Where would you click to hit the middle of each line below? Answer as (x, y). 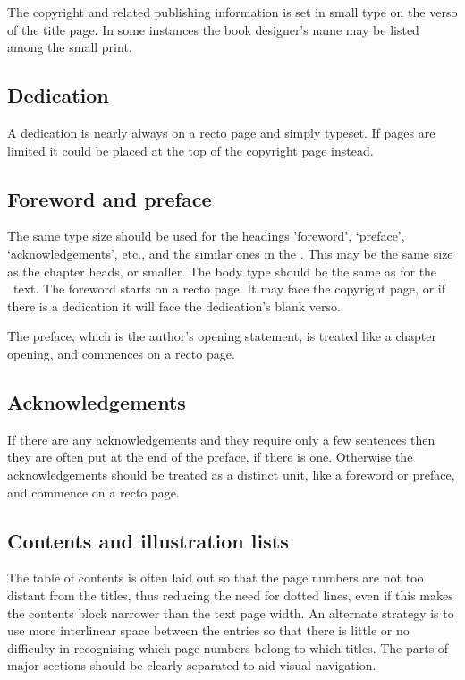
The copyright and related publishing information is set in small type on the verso (232, 12)
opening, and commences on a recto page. (121, 353)
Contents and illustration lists (148, 540)
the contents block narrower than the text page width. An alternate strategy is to (231, 612)
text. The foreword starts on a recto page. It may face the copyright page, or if (229, 289)
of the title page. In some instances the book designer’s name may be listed (213, 29)
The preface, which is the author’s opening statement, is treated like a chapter (222, 336)
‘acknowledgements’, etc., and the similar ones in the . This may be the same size (230, 253)
